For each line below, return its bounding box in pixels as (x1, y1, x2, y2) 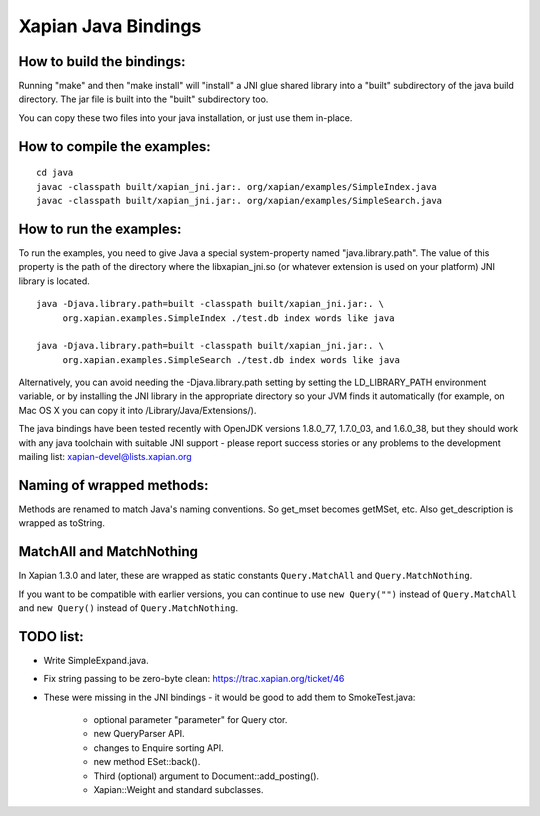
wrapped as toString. (18, 517, 105, 529)
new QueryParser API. (93, 728, 185, 740)
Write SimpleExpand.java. (43, 654, 149, 666)
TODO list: (18, 628, 84, 645)
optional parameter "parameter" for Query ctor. (93, 714, 288, 726)
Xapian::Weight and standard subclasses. (93, 784, 264, 796)
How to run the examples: (18, 220, 182, 237)
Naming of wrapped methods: (18, 476, 209, 494)
